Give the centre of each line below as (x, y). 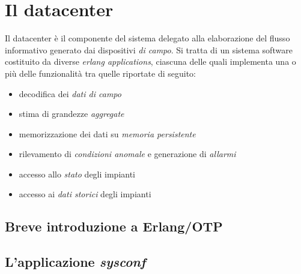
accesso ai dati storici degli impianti (85, 194)
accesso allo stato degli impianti (77, 174)
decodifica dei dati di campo (70, 93)
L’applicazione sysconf (75, 262)
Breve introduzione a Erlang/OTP (114, 226)
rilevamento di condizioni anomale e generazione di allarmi (127, 154)
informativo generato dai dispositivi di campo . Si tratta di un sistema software (149, 49)
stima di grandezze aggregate (71, 114)
